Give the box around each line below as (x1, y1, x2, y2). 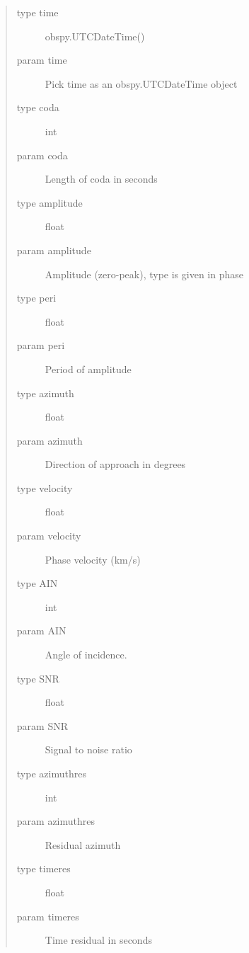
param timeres (16, 908, 79, 923)
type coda (16, 100, 59, 115)
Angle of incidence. (45, 647, 127, 662)
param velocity (16, 528, 81, 543)
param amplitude (16, 242, 91, 257)
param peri (16, 338, 65, 353)
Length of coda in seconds (45, 171, 158, 186)
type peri (16, 290, 57, 305)
